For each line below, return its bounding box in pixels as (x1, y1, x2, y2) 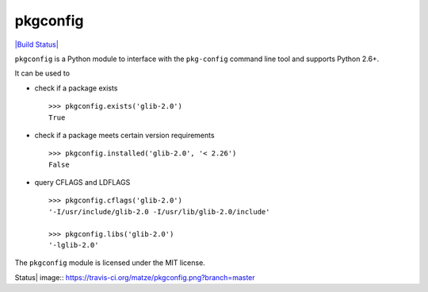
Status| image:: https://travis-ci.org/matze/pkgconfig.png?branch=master (14, 272, 255, 282)
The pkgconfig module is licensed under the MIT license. (14, 258, 205, 267)
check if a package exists (34, 83, 118, 93)
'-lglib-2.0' (48, 240, 99, 250)
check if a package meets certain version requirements (34, 130, 215, 140)
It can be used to (14, 68, 71, 79)
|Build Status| (14, 40, 59, 49)
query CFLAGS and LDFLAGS (34, 178, 131, 187)
